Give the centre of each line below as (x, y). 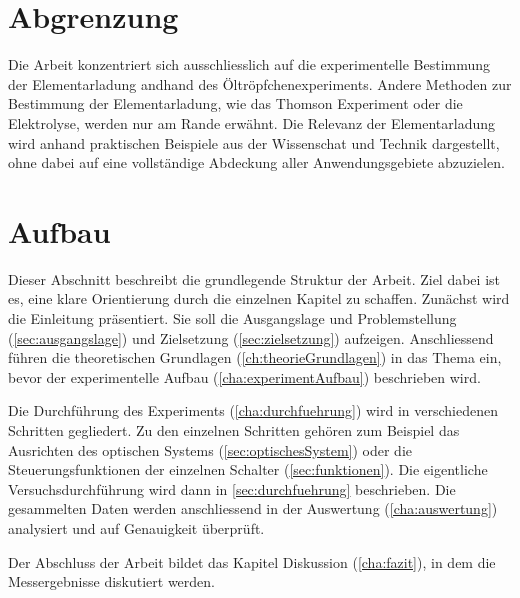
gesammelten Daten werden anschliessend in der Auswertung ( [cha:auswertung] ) (253, 508)
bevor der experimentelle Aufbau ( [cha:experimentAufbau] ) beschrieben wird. (244, 376)
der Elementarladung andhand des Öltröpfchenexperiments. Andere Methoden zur (260, 83)
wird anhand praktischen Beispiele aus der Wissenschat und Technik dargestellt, (254, 142)
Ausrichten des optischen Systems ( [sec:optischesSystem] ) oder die (210, 449)
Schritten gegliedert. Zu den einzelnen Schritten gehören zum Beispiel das (234, 429)
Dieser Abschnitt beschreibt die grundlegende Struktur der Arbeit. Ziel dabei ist (254, 278)
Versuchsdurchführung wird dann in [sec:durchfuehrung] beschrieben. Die (232, 488)
